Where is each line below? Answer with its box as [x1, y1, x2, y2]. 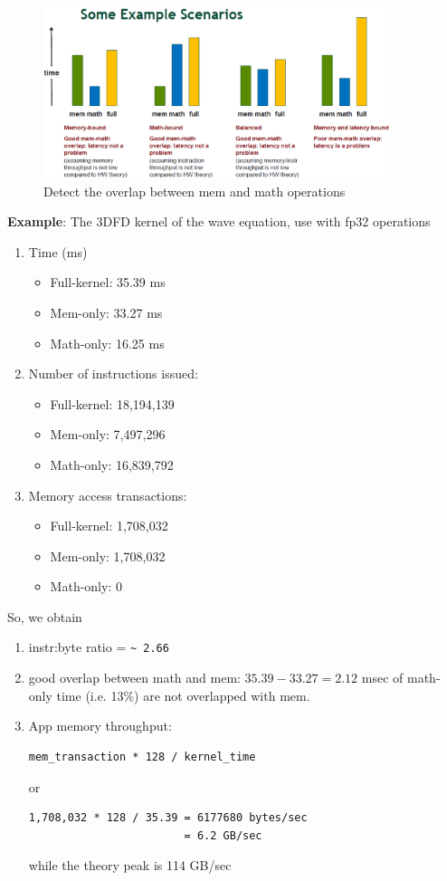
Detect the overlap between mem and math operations [43, 181, 346, 200]
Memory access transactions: [28, 485, 187, 504]
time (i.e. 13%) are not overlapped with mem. [56, 685, 310, 704]
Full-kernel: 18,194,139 [50, 394, 175, 413]
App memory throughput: [28, 716, 172, 735]
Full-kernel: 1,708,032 [50, 516, 168, 535]
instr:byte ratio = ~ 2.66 [28, 637, 169, 656]
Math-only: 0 [50, 577, 122, 596]
